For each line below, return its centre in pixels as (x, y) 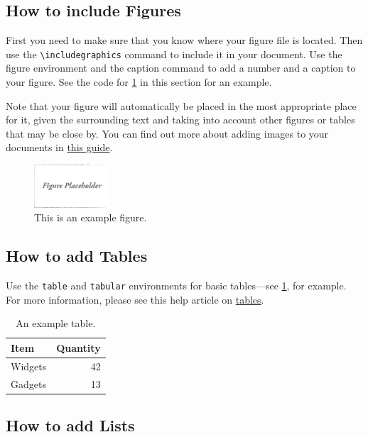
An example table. (56, 323)
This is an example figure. (91, 217)
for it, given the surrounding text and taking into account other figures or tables (180, 120)
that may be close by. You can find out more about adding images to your (167, 133)
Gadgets (28, 383)
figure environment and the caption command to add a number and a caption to (181, 68)
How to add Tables (77, 256)
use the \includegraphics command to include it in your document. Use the (174, 54)
